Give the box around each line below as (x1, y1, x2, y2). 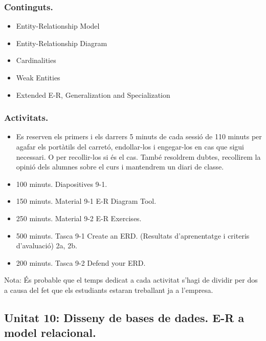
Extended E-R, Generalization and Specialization (16, 89, 170, 100)
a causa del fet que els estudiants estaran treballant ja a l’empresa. (4, 284, 213, 295)
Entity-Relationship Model (16, 20, 100, 31)
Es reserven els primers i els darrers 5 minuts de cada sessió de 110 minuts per (16, 131, 262, 142)
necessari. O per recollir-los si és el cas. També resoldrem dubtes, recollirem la (16, 151, 261, 162)
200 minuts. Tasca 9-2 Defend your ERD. (16, 257, 146, 268)
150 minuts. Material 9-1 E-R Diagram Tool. (16, 196, 157, 206)
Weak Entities (16, 72, 60, 82)
